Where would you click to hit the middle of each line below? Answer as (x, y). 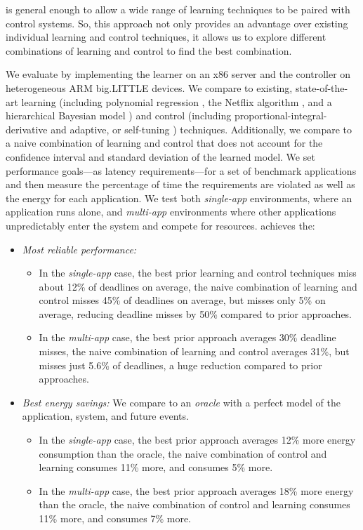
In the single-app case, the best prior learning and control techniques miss (198, 273)
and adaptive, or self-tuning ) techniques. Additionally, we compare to (202, 129)
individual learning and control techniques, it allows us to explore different (166, 37)
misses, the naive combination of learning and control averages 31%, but (194, 351)
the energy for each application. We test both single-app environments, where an (179, 198)
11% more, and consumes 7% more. (115, 518)
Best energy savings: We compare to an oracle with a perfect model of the (181, 402)
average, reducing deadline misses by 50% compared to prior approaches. (196, 313)
